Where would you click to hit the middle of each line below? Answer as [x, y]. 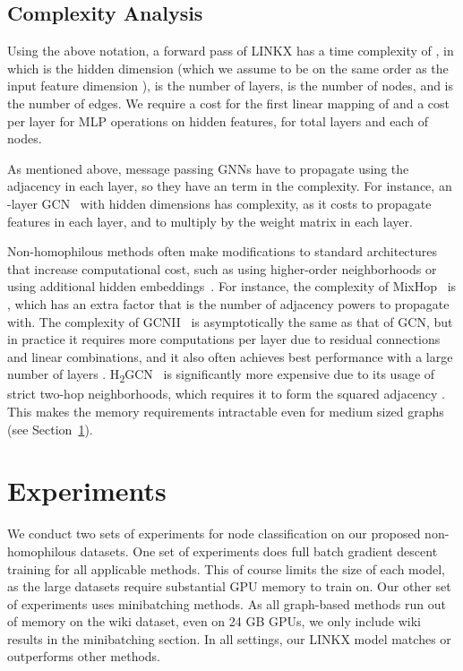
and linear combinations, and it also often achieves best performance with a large [230, 356]
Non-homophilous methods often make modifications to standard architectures [223, 251]
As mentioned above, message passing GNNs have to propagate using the [208, 168]
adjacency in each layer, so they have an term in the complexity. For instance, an [230, 186]
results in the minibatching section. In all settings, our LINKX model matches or [229, 638]
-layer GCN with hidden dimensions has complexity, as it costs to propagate [219, 203]
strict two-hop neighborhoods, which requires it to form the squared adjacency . [227, 394]
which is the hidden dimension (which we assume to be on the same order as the [228, 68]
